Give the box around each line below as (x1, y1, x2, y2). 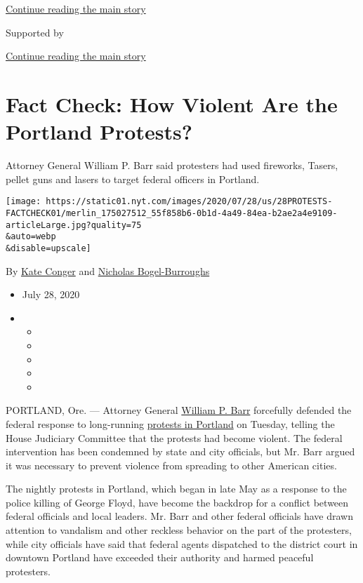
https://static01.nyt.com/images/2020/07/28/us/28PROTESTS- (46, 196, 333, 207)
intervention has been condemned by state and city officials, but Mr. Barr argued (6, 444, 355, 459)
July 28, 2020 (22, 287, 80, 302)
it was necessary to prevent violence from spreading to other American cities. (6, 457, 337, 472)
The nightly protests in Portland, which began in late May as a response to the (6, 481, 347, 496)
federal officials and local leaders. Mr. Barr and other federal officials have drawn (6, 509, 354, 523)
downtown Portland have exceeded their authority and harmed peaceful (6, 550, 314, 565)
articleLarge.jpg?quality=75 (6, 220, 142, 230)
